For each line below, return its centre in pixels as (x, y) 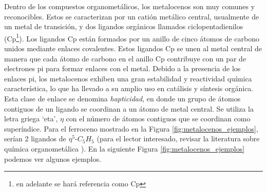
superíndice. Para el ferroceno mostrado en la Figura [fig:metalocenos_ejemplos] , (131, 128)
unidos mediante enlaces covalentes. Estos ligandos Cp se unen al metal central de (133, 48)
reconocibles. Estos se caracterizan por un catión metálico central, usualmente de (132, 16)
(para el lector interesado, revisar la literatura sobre (178, 138)
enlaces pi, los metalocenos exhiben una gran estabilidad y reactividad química (128, 78)
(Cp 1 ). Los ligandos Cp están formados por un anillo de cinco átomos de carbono (132, 37)
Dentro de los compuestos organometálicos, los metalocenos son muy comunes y (130, 6)
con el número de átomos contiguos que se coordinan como (158, 119)
